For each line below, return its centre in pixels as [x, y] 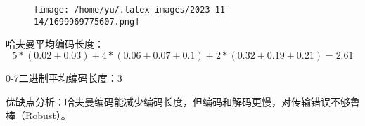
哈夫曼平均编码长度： [55, 44]
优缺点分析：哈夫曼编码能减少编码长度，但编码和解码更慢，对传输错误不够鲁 [183, 101]
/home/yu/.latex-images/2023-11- [152, 10]
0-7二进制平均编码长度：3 [64, 77]
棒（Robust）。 [38, 115]
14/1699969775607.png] [87, 21]
